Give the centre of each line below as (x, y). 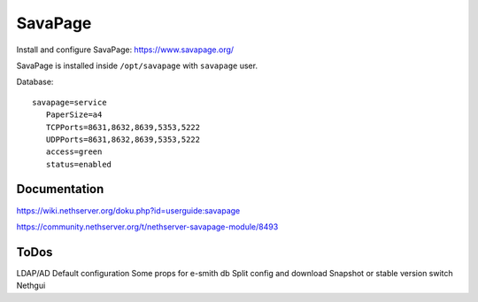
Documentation (60, 189)
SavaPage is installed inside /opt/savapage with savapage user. (137, 66)
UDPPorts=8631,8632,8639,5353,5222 (123, 139)
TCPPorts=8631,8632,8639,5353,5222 (123, 127)
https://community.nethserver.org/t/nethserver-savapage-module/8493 (147, 227)
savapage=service (69, 102)
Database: (35, 82)
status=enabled (79, 164)
